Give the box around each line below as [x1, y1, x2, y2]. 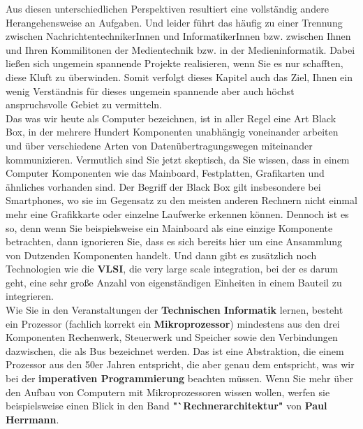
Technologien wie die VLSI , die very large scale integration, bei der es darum [6, 261, 339, 276]
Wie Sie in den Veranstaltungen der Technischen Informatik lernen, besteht [6, 303, 343, 317]
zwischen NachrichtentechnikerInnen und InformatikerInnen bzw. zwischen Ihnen [6, 29, 351, 43]
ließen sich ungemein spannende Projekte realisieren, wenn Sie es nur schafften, [6, 56, 343, 71]
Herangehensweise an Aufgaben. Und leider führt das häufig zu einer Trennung [6, 15, 343, 29]
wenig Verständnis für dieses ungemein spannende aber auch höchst [6, 83, 295, 98]
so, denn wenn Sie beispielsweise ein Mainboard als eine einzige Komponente [6, 220, 333, 235]
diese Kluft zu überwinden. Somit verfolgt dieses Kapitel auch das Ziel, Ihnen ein [6, 69, 353, 84]
